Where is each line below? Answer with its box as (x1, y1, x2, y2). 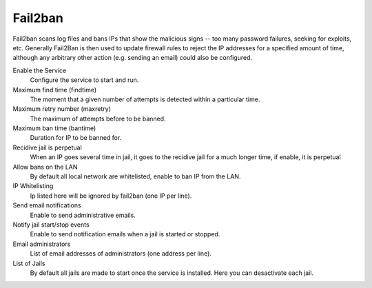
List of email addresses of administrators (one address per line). (30, 249, 211, 258)
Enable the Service (12, 66, 67, 74)
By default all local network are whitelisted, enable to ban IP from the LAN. (30, 172, 241, 181)
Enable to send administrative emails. (30, 211, 136, 219)
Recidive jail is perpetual (12, 143, 82, 152)
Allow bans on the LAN (12, 163, 78, 171)
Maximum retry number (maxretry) (12, 105, 112, 113)
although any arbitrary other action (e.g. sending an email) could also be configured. (12, 54, 253, 62)
